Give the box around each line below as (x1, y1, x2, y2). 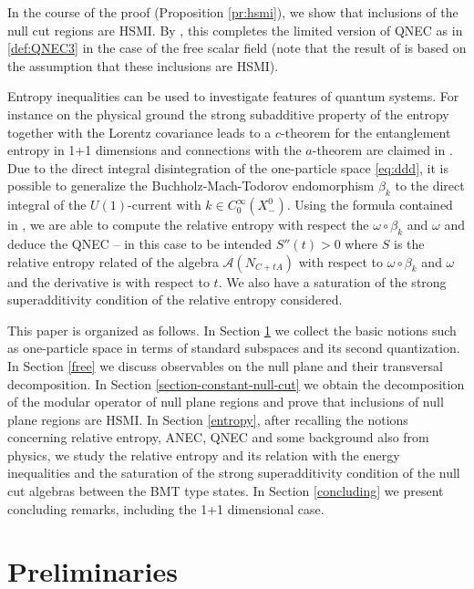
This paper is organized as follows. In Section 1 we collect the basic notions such (7, 320, 457, 339)
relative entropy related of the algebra (7, 252, 219, 271)
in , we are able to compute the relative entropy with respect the (7, 215, 369, 234)
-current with (128, 195, 201, 214)
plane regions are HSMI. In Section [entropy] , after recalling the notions (7, 409, 408, 429)
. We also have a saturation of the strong (218, 272, 447, 291)
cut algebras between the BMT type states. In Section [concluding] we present (7, 481, 444, 501)
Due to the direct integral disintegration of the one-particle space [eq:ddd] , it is (7, 158, 448, 177)
